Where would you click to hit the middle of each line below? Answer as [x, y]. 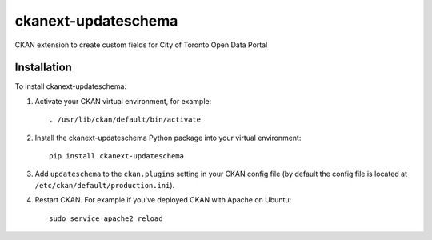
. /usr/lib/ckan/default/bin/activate [125, 120]
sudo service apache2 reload [106, 218]
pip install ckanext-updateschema [116, 156]
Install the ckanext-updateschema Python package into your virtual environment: [168, 138]
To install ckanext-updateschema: [71, 86]
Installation [43, 68]
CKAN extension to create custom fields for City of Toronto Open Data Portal [141, 45]
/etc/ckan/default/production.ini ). [105, 185]
